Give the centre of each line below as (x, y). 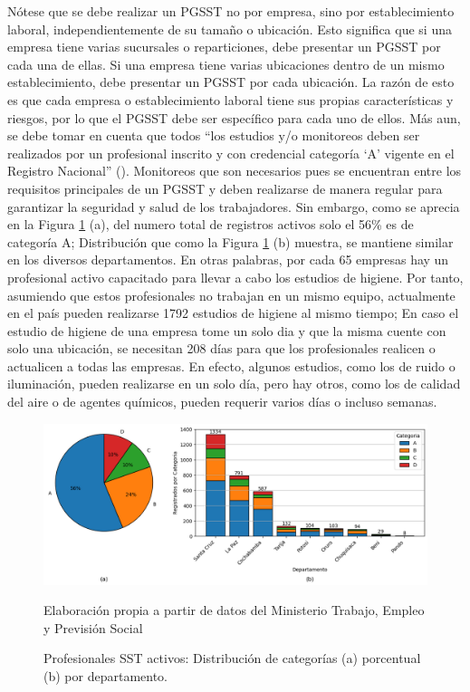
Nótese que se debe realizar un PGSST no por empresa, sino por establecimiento (231, 11)
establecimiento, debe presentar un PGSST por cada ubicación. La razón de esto (231, 82)
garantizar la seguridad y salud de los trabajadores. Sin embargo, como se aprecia (234, 206)
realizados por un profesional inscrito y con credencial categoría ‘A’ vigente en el (231, 153)
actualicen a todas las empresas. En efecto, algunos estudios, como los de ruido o (231, 365)
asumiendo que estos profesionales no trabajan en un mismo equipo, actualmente (231, 295)
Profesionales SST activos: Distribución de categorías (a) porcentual (232, 658)
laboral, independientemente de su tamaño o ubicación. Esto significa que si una (230, 29)
